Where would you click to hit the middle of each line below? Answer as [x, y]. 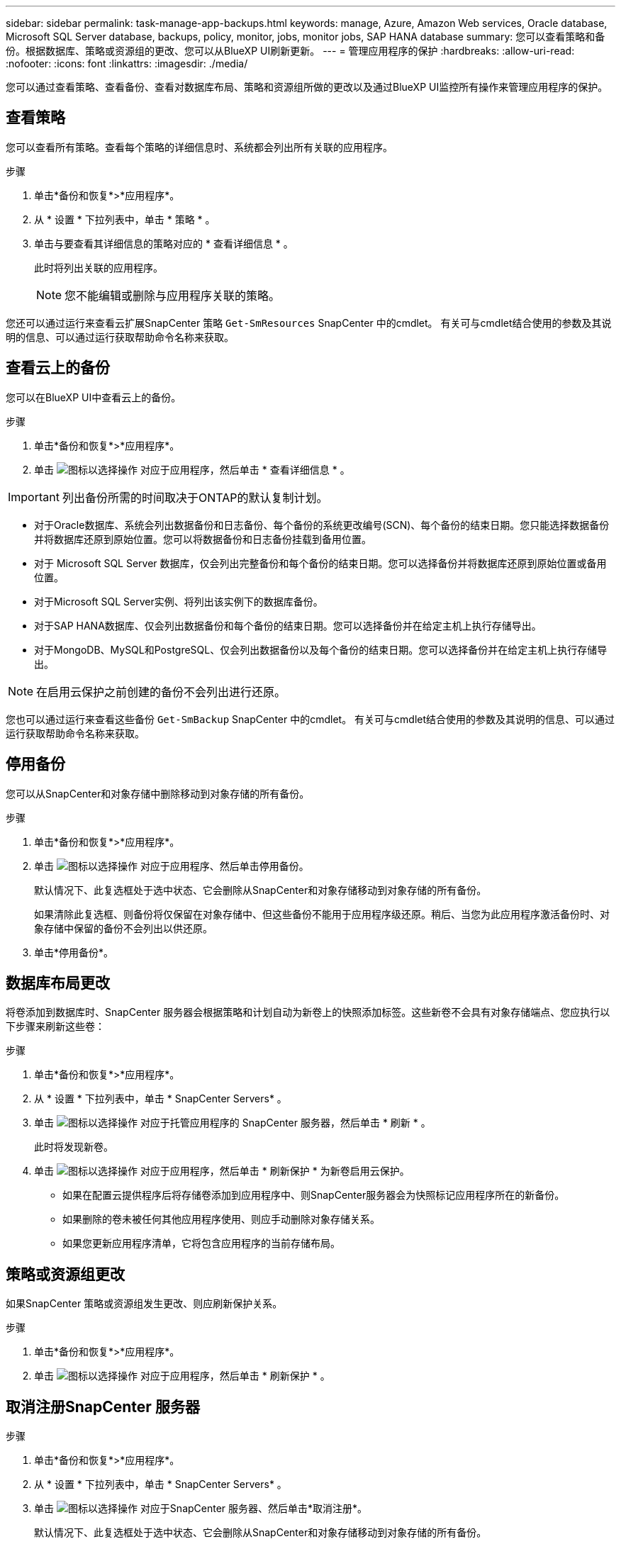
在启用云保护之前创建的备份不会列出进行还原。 [161, 692]
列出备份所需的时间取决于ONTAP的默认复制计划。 [195, 497]
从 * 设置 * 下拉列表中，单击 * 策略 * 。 [125, 219]
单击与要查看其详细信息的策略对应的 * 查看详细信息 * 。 [164, 243]
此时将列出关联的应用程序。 [99, 267]
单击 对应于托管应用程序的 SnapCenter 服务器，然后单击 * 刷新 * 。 [233, 1123]
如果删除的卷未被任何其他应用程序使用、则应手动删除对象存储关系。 [221, 1219]
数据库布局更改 [58, 983]
